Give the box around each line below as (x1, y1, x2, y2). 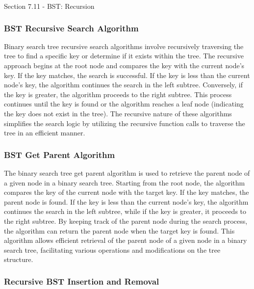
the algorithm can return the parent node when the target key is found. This (4, 225, 235, 236)
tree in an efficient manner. (4, 128, 85, 138)
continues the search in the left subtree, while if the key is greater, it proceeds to (4, 206, 247, 216)
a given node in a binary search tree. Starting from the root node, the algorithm (4, 177, 245, 187)
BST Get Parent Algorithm (4, 148, 115, 160)
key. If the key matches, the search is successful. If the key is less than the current (4, 70, 250, 80)
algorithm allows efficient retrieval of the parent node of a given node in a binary (4, 235, 247, 245)
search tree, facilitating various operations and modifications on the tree (4, 244, 221, 255)
